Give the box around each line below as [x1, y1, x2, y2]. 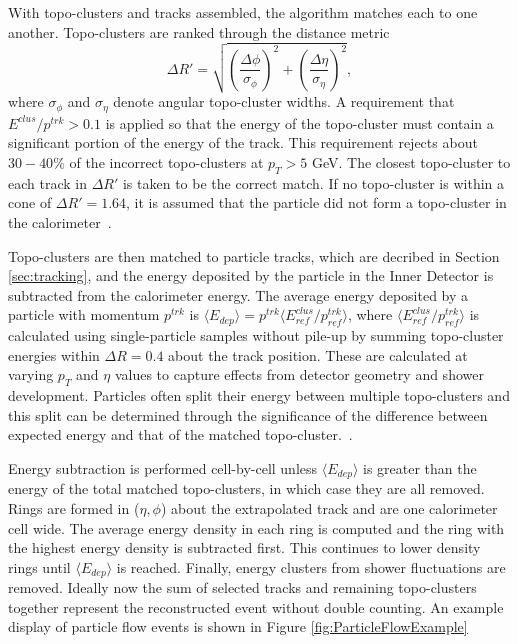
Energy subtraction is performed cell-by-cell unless [8, 457, 318, 478]
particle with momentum [8, 304, 160, 325]
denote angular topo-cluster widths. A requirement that [113, 91, 455, 112]
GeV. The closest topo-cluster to [311, 152, 511, 172]
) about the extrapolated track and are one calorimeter [160, 497, 498, 518]
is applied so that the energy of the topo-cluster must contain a [105, 112, 494, 133]
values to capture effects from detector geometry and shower [114, 364, 484, 385]
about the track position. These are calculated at [168, 344, 468, 365]
